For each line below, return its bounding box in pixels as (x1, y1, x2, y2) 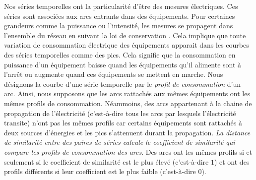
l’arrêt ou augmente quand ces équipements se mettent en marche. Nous (4, 69, 223, 79)
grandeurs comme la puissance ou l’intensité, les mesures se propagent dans (4, 20, 233, 31)
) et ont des (214, 156, 250, 167)
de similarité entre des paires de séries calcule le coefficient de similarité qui (4, 137, 235, 147)
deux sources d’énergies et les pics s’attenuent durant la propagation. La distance (4, 127, 251, 137)
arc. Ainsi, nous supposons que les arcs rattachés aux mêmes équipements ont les (4, 88, 250, 99)
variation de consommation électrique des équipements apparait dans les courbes (4, 40, 249, 50)
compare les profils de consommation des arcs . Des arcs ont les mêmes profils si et (4, 146, 253, 157)
